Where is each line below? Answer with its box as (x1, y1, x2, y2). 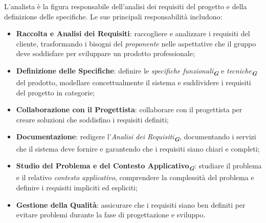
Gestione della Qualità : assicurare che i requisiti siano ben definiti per (16, 199, 246, 210)
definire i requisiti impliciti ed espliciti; (16, 182, 138, 192)
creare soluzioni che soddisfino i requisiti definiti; (16, 114, 169, 125)
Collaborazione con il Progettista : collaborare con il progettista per (16, 104, 242, 115)
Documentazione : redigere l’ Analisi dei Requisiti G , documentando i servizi (16, 131, 256, 144)
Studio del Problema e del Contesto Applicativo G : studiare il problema (16, 160, 262, 172)
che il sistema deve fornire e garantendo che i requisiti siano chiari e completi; (16, 143, 260, 154)
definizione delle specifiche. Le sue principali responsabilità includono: (4, 11, 223, 21)
